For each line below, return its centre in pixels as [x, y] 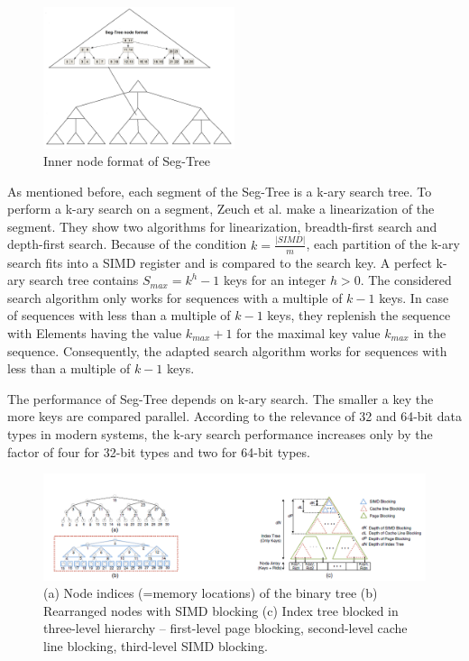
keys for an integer [275, 280]
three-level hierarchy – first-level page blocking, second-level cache [225, 628]
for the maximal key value [308, 333]
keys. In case [414, 297]
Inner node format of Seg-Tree [127, 161]
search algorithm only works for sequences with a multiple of [175, 297]
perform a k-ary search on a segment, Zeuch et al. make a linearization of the [221, 209]
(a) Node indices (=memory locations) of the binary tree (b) [211, 593]
